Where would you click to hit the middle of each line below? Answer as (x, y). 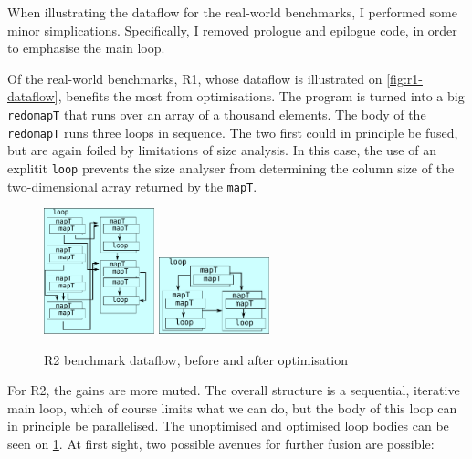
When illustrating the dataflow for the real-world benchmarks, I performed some (232, 12)
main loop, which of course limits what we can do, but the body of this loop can (232, 407)
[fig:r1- (404, 78)
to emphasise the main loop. (86, 48)
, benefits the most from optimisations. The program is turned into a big (261, 96)
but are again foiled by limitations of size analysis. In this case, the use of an (222, 150)
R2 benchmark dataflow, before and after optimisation (196, 359)
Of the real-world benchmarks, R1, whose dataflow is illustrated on (195, 78)
